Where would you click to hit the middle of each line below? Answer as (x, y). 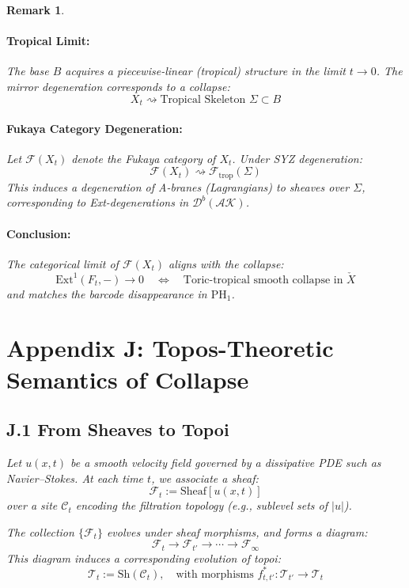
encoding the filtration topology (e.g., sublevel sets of (202, 505)
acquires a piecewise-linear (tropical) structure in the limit (205, 71)
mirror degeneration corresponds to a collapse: (118, 86)
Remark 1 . (36, 9)
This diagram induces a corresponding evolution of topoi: (144, 558)
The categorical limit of (62, 263)
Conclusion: (39, 233)
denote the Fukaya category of (144, 158)
